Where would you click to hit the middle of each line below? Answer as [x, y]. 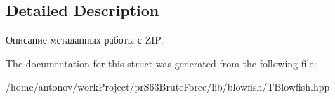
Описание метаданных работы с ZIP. [85, 40]
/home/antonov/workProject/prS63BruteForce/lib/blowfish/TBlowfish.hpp [168, 87]
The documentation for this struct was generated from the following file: [161, 63]
